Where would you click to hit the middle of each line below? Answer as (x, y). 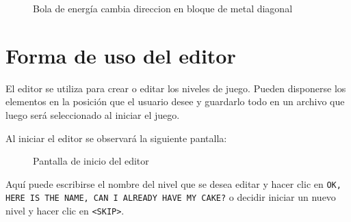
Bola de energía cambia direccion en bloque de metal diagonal (163, 8)
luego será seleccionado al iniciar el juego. (93, 114)
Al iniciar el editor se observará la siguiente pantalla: (116, 138)
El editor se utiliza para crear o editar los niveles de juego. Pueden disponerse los (176, 88)
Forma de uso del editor (121, 55)
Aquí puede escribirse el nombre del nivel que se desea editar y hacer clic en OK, (173, 183)
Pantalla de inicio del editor (91, 161)
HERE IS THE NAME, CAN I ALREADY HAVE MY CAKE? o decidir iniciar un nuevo (171, 197)
